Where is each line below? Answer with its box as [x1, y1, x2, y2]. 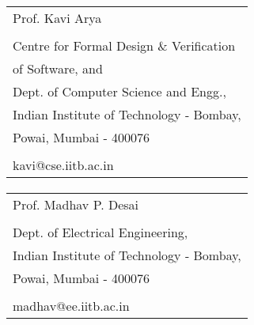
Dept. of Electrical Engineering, [13, 223, 188, 242]
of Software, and [13, 59, 103, 77]
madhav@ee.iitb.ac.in [13, 297, 130, 316]
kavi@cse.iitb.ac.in [13, 155, 114, 174]
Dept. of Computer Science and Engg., [13, 81, 226, 100]
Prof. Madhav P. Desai [13, 195, 139, 214]
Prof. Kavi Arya [13, 8, 102, 27]
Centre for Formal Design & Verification [13, 36, 236, 55]
